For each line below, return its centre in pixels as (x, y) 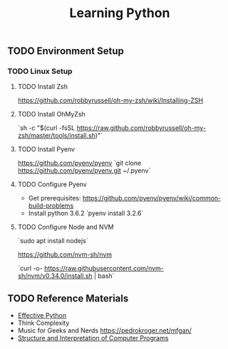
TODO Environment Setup (66, 51)
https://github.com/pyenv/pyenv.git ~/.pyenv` (84, 171)
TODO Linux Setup (40, 71)
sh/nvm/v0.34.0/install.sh (55, 276)
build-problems (51, 206)
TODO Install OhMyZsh (51, 114)
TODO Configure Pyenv (52, 184)
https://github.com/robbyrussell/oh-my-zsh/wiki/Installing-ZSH (110, 100)
